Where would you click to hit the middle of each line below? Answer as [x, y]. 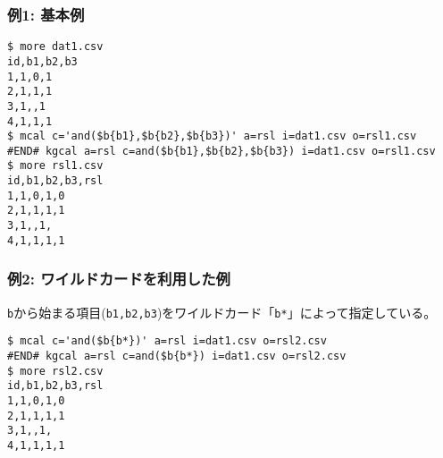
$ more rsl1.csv [55, 166]
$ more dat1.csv [55, 47]
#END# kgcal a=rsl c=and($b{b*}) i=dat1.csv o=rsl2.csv [177, 356]
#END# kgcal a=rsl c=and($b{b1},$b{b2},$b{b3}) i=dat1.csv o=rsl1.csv [221, 151]
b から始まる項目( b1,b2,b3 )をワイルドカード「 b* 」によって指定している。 [222, 312]
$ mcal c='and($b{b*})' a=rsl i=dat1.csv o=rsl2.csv [167, 341]
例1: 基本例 [46, 14]
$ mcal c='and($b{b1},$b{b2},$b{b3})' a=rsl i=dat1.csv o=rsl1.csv [212, 136]
